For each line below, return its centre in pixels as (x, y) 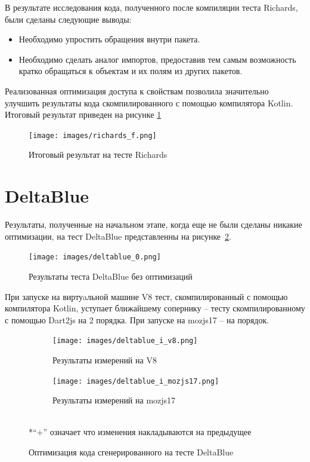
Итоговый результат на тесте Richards (98, 154)
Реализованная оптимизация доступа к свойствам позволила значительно (137, 91)
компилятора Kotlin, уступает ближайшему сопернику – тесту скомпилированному (155, 308)
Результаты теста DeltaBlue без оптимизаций (111, 276)
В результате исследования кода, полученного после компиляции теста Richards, (151, 7)
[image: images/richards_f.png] (93, 135)
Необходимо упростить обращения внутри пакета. (109, 39)
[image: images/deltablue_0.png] (95, 257)
